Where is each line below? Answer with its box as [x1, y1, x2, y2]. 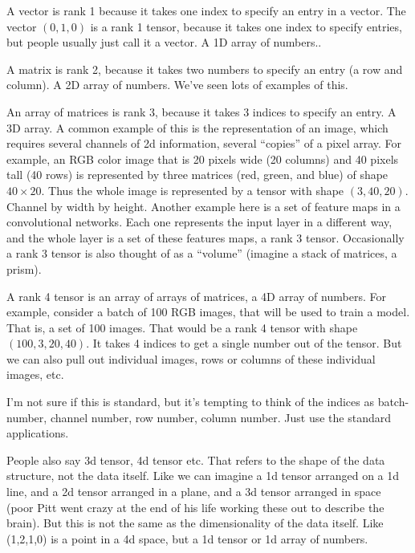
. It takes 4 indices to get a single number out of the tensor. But [86, 335, 402, 352]
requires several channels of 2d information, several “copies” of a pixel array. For [6, 135, 402, 152]
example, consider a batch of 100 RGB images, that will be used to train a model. [6, 303, 410, 320]
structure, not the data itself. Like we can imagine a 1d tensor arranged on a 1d [6, 467, 400, 484]
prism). [6, 260, 42, 277]
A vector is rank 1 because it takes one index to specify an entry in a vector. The [6, 2, 406, 18]
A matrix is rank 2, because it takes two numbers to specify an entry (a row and [6, 60, 403, 77]
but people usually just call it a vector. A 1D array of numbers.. [6, 34, 322, 51]
